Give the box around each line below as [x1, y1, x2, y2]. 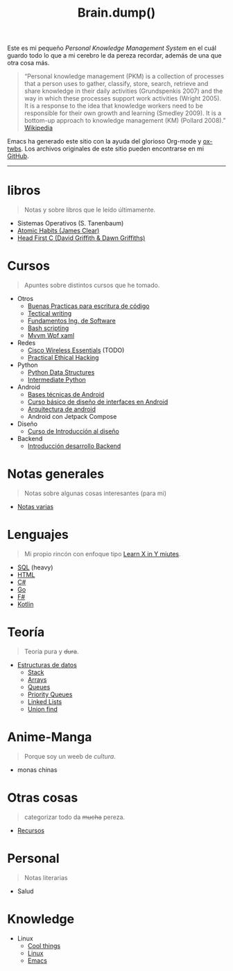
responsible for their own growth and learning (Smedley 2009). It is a [24, 109, 222, 117]
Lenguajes [7, 527, 69, 542]
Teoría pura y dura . [24, 647, 79, 655]
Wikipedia [24, 123, 53, 132]
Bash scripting [27, 324, 69, 332]
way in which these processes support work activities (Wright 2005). [24, 94, 222, 103]
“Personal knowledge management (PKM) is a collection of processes [24, 72, 224, 80]
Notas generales [7, 466, 105, 482]
